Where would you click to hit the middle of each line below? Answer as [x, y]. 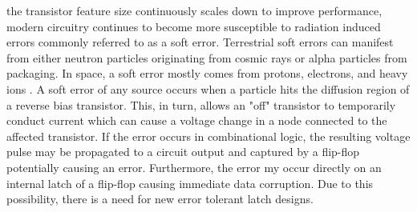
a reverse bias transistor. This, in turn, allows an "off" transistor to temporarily [201, 104]
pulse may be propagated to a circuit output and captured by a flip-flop [183, 152]
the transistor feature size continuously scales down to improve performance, [194, 10]
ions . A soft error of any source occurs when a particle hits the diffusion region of [208, 88]
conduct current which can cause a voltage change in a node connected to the [197, 120]
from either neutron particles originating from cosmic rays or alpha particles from [207, 57]
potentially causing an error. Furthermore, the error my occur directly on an [194, 167]
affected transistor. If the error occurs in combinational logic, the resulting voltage [208, 136]
